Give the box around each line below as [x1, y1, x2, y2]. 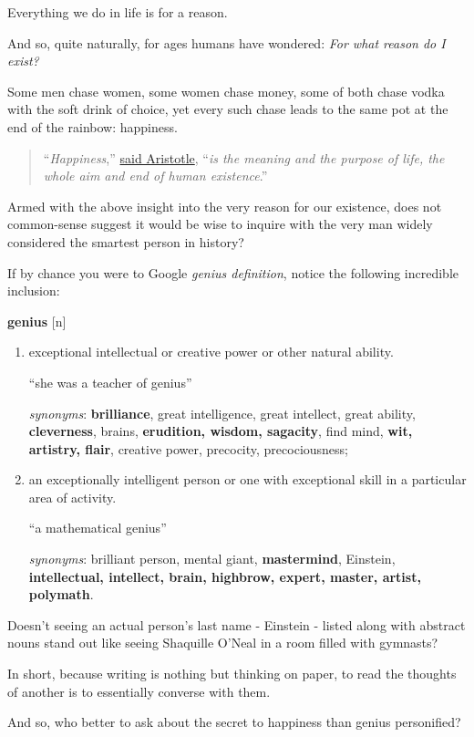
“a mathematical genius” [28, 518, 167, 537]
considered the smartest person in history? [7, 232, 244, 251]
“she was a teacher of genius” [28, 372, 192, 391]
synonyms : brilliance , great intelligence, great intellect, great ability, [28, 403, 416, 422]
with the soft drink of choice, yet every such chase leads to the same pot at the [7, 99, 448, 119]
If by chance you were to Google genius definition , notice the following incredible [7, 263, 459, 282]
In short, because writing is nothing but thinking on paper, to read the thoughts [7, 664, 457, 683]
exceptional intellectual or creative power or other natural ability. [28, 342, 394, 361]
